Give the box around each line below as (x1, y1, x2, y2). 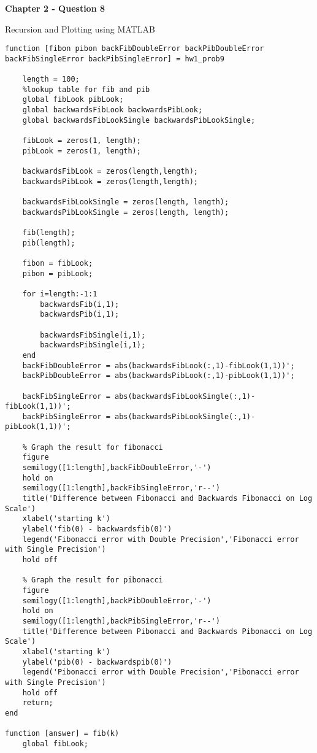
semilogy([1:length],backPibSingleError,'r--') (22, 616, 220, 625)
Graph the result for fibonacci (31, 442, 163, 452)
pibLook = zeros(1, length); (22, 146, 141, 155)
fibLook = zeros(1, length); (22, 136, 141, 145)
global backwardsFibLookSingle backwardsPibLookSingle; (22, 115, 256, 125)
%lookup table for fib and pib (22, 85, 150, 94)
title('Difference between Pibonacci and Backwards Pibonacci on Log (22, 627, 313, 636)
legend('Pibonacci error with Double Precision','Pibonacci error (22, 668, 299, 677)
